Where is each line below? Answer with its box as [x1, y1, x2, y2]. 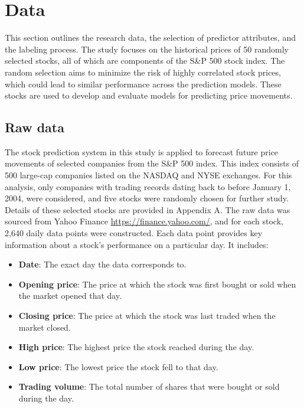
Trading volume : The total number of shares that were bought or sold [18, 380, 280, 393]
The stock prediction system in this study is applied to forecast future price [5, 145, 279, 158]
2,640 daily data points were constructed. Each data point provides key [5, 227, 263, 239]
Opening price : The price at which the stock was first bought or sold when [18, 278, 296, 290]
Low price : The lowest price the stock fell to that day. [18, 360, 218, 373]
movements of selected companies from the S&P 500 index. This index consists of [5, 157, 299, 169]
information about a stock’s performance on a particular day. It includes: [5, 238, 269, 250]
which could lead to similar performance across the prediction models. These [5, 77, 282, 90]
